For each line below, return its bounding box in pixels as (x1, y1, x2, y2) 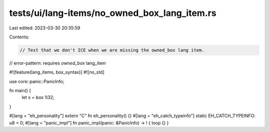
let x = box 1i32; (21, 95, 54, 101)
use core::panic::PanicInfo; (9, 78, 64, 84)
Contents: (9, 34, 29, 40)
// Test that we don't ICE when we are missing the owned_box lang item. (19, 47, 204, 53)
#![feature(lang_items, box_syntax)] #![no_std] (9, 69, 104, 75)
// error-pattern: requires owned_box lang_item (9, 60, 106, 66)
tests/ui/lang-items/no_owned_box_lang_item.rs (9, 7, 217, 18)
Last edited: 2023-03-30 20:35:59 (9, 25, 80, 31)
